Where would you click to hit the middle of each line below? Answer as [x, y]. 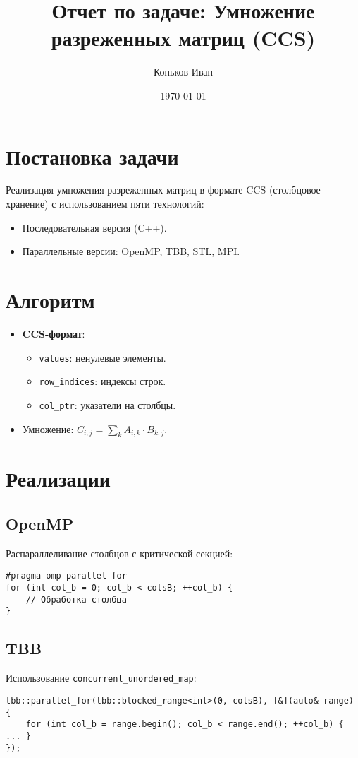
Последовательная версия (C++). [94, 227]
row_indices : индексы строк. [103, 381]
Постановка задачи [92, 156]
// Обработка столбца [76, 599]
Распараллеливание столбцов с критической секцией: [119, 553]
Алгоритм [50, 300]
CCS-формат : [54, 333]
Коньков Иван [183, 72]
